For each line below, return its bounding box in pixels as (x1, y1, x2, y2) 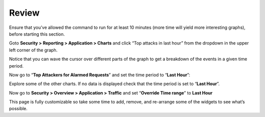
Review (9, 7, 40, 18)
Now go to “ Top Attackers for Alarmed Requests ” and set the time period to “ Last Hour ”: (9, 71, 190, 78)
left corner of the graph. (9, 47, 58, 53)
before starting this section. (9, 31, 65, 37)
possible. (9, 106, 28, 112)
